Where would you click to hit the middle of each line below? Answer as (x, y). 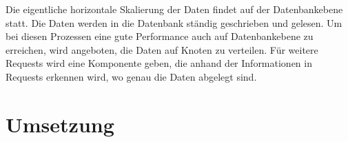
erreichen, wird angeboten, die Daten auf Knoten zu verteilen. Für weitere (162, 49)
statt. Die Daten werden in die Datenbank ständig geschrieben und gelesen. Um (174, 22)
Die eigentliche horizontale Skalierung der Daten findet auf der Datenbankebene (174, 9)
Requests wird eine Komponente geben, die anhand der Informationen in (159, 63)
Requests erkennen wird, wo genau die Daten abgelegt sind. (131, 76)
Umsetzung (60, 124)
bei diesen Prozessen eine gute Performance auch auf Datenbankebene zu (160, 36)
